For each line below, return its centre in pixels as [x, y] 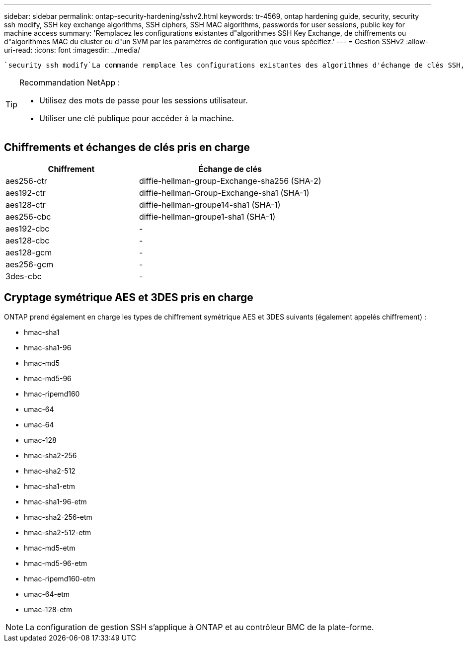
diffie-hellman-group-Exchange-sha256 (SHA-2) [230, 181]
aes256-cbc [28, 216]
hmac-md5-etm [50, 548]
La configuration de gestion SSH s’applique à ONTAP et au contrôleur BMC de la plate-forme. [200, 627]
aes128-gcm [29, 252]
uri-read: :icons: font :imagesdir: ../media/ [72, 50]
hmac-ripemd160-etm [60, 578]
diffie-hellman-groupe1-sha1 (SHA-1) [207, 216]
